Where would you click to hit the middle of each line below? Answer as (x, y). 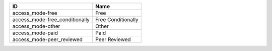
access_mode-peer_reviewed (48, 39)
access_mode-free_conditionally (51, 19)
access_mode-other (36, 26)
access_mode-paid (35, 33)
